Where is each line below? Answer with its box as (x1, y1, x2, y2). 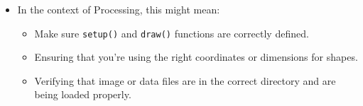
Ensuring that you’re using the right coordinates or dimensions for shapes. (34, 49, 358, 64)
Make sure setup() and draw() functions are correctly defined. (34, 25, 309, 40)
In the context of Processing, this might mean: (17, 2, 220, 16)
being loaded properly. (34, 87, 131, 102)
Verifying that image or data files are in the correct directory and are (34, 73, 336, 88)
